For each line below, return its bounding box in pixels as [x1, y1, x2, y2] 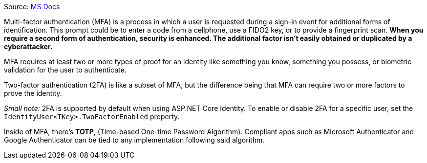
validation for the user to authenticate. [4, 66, 127, 74]
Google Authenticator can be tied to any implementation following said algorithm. [4, 136, 265, 144]
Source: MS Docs [4, 2, 60, 11]
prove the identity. [4, 89, 62, 97]
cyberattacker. [4, 42, 53, 51]
